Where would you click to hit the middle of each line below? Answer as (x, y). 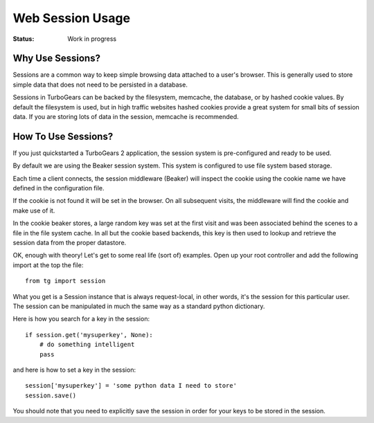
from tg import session (65, 281)
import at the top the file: (48, 265)
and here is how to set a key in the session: (74, 370)
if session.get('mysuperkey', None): (89, 335)
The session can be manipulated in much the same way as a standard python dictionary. (139, 306)
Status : (24, 39)
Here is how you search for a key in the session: (81, 319)
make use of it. (34, 210)
